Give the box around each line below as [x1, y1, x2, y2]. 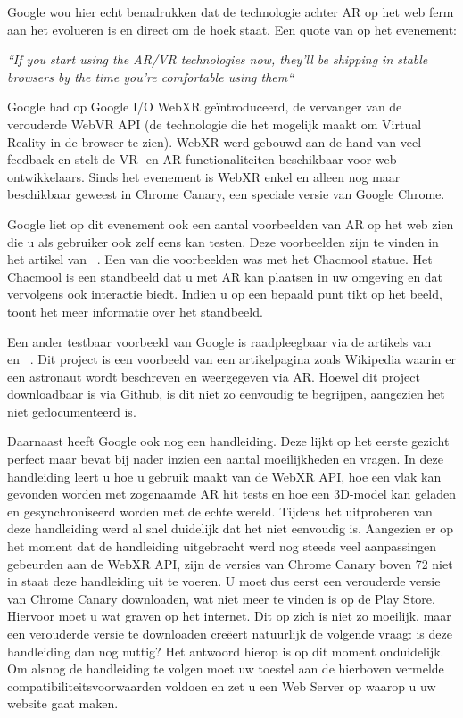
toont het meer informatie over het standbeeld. [7, 301, 263, 320]
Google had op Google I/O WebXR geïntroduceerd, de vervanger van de [7, 97, 402, 116]
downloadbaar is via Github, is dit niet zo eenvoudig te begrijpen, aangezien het [7, 384, 445, 403]
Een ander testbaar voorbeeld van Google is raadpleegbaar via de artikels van [7, 332, 432, 351]
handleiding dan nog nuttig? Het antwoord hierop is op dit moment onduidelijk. [7, 641, 444, 660]
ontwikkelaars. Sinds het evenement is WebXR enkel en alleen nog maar [7, 167, 401, 186]
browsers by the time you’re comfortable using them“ [7, 67, 294, 86]
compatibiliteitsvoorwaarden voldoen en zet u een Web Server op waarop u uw [7, 676, 436, 695]
